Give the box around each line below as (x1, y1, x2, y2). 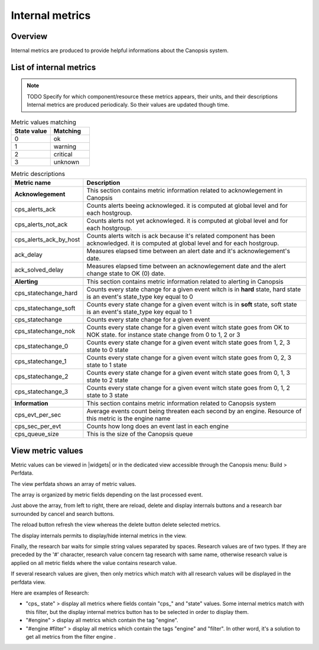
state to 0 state (86, 346, 129, 354)
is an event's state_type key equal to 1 (86, 308, 192, 316)
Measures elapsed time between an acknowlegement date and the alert (86, 262, 286, 270)
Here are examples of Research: (11, 589, 90, 596)
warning (53, 142, 77, 151)
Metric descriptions (11, 170, 65, 178)
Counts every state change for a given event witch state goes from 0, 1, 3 (86, 369, 291, 377)
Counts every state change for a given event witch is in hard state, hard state (86, 285, 301, 293)
